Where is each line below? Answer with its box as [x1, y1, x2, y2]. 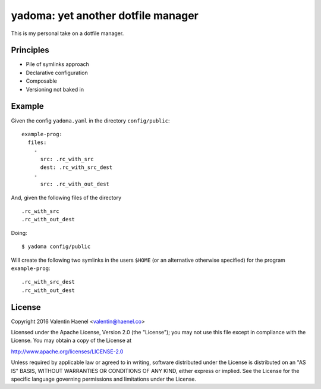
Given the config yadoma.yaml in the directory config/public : [11, 117, 170, 124]
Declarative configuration [26, 69, 89, 76]
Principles [11, 45, 50, 55]
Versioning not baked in [26, 86, 84, 93]
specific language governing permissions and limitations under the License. [11, 375, 196, 383]
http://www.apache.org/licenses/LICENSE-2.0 [11, 348, 124, 355]
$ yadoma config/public [21, 243, 91, 250]
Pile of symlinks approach [26, 61, 89, 68]
